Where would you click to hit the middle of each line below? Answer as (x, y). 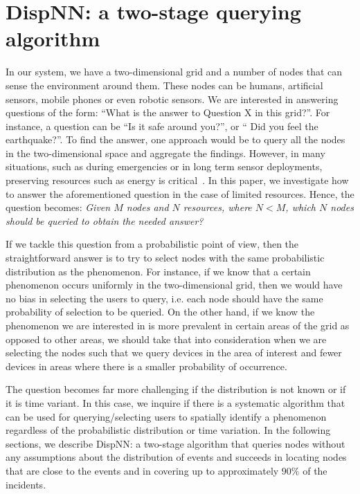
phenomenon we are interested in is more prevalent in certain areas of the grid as (178, 325)
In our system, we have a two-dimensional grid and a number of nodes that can (174, 72)
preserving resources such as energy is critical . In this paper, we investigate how (177, 180)
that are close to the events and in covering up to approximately (142, 470)
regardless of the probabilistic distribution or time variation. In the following (168, 430)
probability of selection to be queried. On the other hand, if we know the (160, 312)
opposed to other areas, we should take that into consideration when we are (166, 339)
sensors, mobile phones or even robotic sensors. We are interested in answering (172, 99)
